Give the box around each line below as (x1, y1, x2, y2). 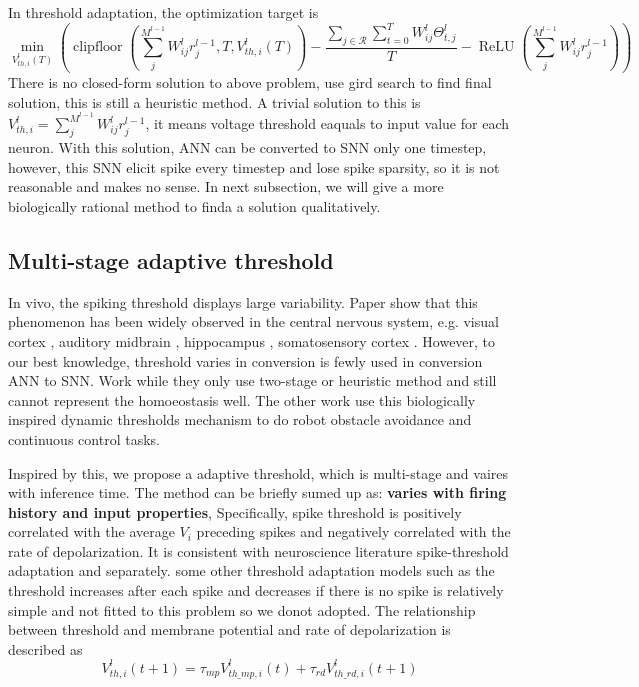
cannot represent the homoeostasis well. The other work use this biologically (8, 389, 476, 410)
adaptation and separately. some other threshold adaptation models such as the (8, 560, 495, 581)
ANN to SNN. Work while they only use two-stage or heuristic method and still (8, 370, 497, 391)
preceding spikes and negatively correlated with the (196, 521, 511, 542)
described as (8, 638, 83, 659)
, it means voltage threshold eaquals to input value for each (145, 113, 509, 134)
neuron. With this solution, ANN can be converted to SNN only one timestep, (8, 137, 487, 158)
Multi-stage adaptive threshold (8, 244, 334, 275)
